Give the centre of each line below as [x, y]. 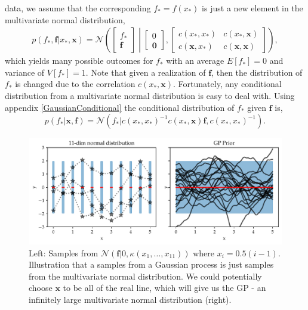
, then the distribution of [257, 72]
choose [41, 288]
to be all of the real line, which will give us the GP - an [164, 288]
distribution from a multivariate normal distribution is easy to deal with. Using [150, 95]
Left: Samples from [64, 252]
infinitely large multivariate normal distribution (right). [130, 300]
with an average [195, 61]
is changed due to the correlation [75, 84]
